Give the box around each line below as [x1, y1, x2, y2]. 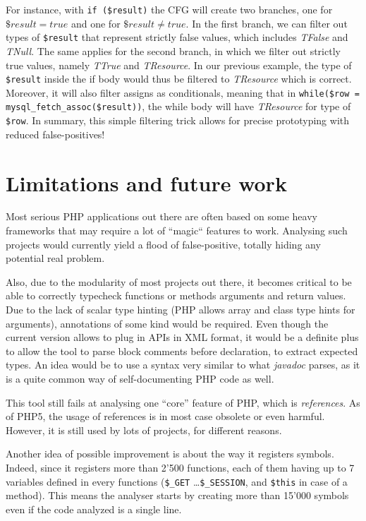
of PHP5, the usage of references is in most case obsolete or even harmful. [6, 409, 325, 424]
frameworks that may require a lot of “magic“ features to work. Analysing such [6, 223, 348, 238]
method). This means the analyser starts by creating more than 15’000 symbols [6, 488, 349, 503]
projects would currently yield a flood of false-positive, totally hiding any [6, 236, 321, 251]
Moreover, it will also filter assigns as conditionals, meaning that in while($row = [6, 85, 360, 100]
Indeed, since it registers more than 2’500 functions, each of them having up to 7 [6, 460, 355, 474]
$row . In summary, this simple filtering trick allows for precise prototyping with [6, 113, 349, 128]
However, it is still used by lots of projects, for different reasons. [6, 422, 282, 437]
